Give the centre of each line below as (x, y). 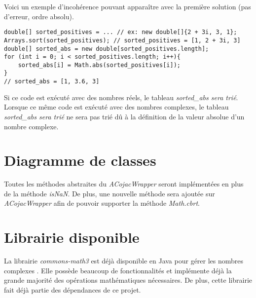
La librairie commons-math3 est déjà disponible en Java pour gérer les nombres (124, 261)
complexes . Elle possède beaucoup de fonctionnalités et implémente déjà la (118, 270)
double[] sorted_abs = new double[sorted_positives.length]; (107, 49)
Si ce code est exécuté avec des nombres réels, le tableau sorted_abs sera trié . (121, 97)
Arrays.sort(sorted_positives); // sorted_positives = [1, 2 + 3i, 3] (122, 40)
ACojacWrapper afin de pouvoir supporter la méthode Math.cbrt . (102, 203)
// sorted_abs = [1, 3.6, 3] (52, 82)
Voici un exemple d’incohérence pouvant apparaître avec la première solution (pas (128, 6)
